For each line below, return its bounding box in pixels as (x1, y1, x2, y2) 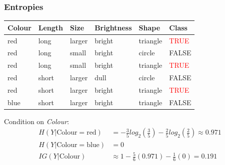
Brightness (94, 22, 132, 32)
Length (38, 22, 63, 32)
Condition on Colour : (4, 116, 69, 126)
